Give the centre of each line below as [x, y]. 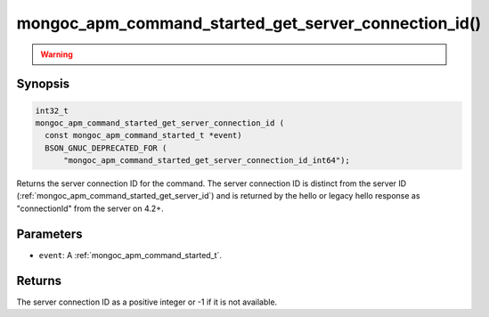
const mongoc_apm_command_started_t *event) [143, 135]
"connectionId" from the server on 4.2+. [90, 208]
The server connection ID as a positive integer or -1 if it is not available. [147, 302]
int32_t [52, 110]
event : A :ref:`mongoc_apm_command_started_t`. [130, 255]
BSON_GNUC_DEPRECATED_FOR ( [106, 148]
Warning [57, 54]
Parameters [49, 234]
